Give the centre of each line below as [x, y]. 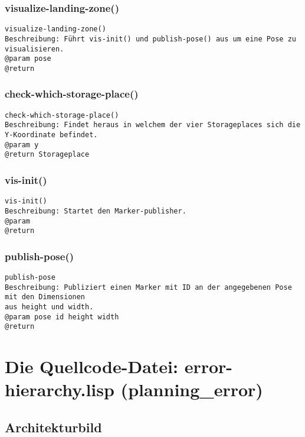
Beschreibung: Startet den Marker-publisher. [96, 211]
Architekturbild [53, 427]
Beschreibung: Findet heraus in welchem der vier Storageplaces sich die [153, 125]
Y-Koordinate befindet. [51, 135]
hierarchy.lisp [60, 389]
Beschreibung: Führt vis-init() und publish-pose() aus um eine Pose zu [150, 39]
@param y [22, 145]
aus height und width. [49, 307]
